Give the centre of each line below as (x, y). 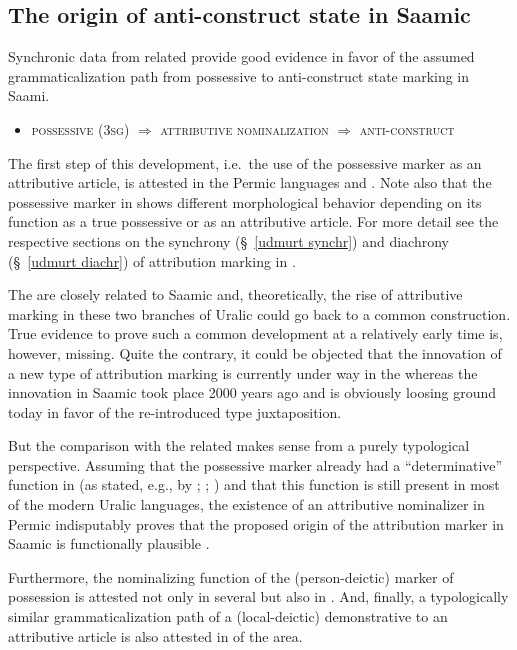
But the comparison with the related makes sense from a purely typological (239, 445)
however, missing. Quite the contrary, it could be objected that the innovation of (255, 352)
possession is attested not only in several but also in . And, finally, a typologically (258, 596)
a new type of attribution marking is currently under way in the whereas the (243, 372)
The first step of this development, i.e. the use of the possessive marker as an (245, 162)
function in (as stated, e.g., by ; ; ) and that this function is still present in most (254, 484)
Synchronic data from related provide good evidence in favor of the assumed (241, 56)
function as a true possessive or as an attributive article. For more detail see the (253, 221)
